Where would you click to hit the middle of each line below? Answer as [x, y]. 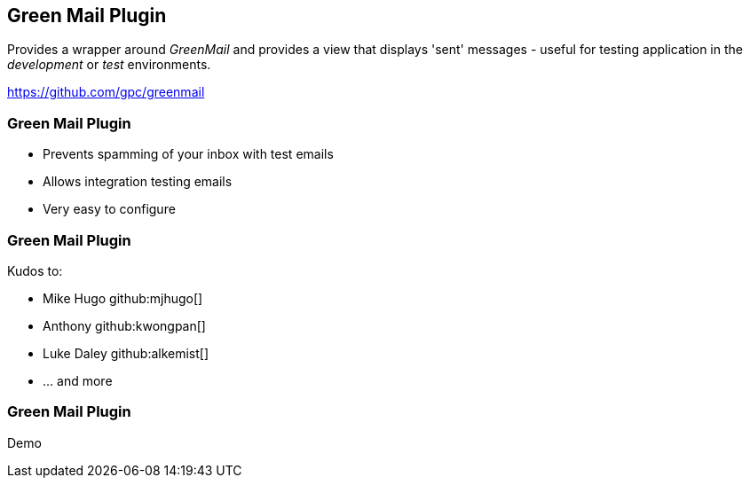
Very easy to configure [109, 209]
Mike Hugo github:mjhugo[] [123, 298]
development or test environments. [109, 65]
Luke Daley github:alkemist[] [126, 353]
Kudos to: [35, 270]
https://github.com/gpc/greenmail [106, 92]
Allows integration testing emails [138, 182]
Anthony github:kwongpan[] [124, 325]
